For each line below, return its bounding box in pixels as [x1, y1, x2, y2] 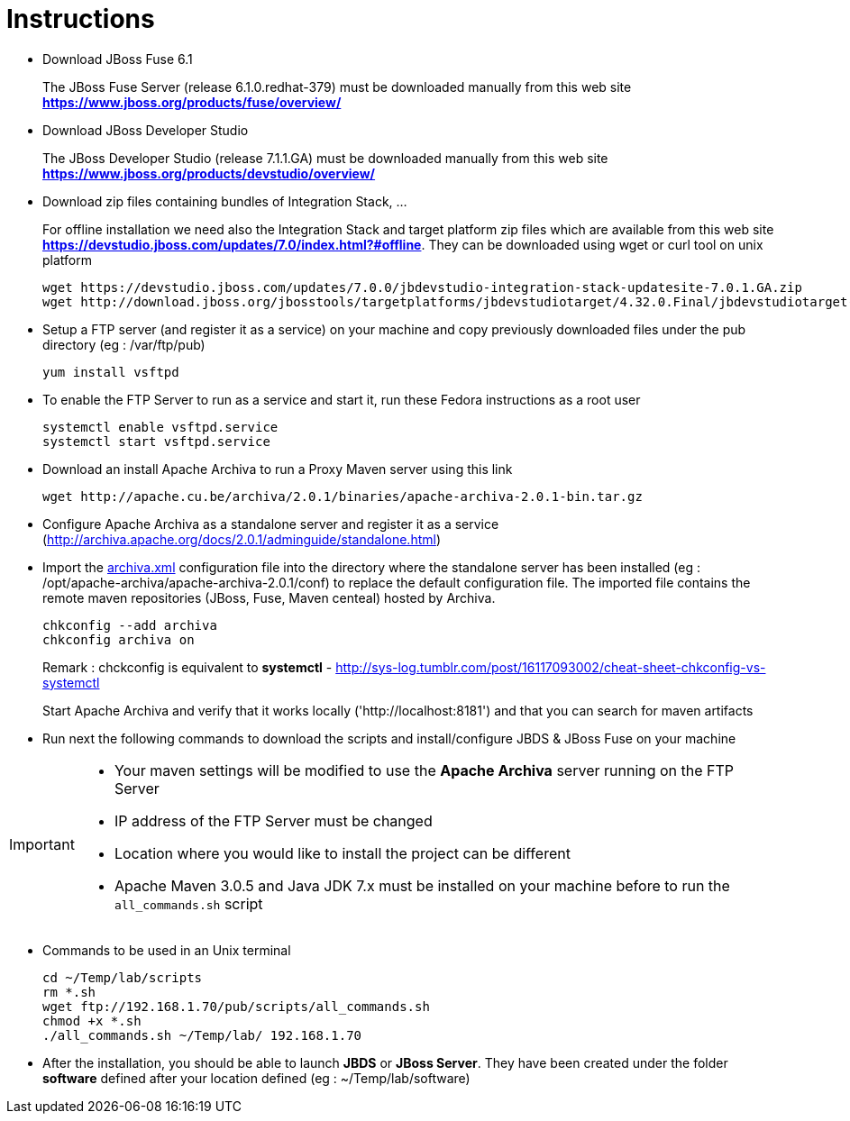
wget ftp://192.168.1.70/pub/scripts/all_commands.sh [42, 998, 430, 1014]
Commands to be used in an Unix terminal [42, 942, 291, 958]
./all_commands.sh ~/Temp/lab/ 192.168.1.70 [42, 1027, 362, 1043]
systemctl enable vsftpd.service [42, 419, 279, 434]
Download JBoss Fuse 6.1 [42, 50, 193, 67]
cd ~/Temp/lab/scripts [42, 970, 203, 985]
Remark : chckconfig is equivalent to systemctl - [42, 659, 333, 675]
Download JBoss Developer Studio [42, 122, 249, 138]
